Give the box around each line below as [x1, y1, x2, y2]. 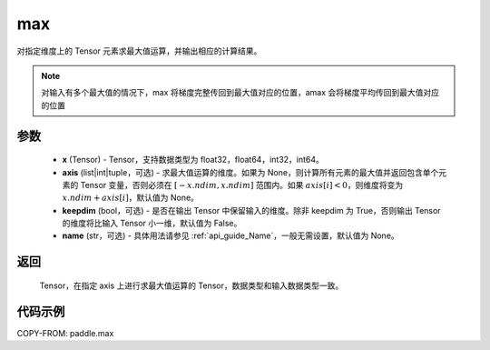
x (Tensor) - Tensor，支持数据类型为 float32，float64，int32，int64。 [62, 155, 324, 165]
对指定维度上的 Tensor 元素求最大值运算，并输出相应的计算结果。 [16, 45, 262, 56]
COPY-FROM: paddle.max [16, 327, 114, 338]
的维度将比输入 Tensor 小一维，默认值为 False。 [62, 218, 242, 229]
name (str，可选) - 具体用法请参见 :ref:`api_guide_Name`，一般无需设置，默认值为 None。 [62, 230, 399, 241]
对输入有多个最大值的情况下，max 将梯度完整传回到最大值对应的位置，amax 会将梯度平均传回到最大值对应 [41, 87, 440, 98]
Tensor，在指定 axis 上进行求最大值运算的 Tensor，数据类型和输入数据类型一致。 [39, 280, 344, 291]
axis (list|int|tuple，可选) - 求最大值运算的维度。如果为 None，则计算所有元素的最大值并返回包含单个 [62, 166, 439, 177]
